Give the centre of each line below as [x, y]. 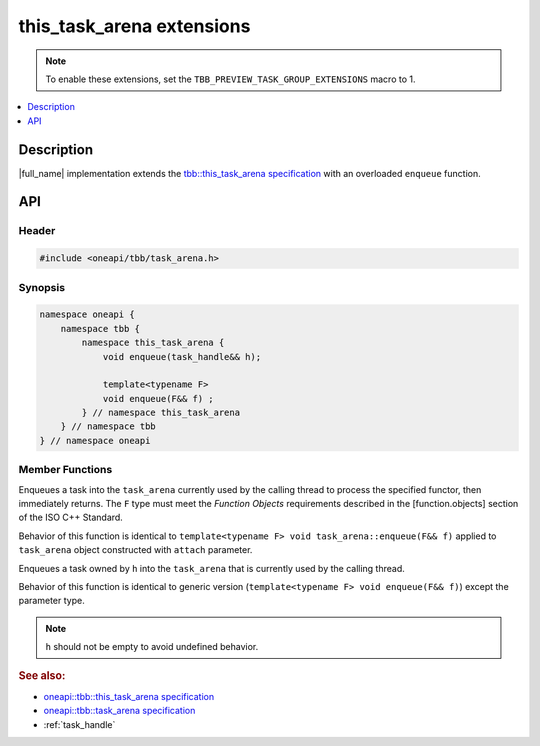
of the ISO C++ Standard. [71, 517]
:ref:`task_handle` [79, 724]
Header [37, 231]
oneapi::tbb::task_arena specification [119, 711]
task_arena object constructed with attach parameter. [135, 550]
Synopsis [41, 287]
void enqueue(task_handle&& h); [182, 356]
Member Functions [65, 470]
